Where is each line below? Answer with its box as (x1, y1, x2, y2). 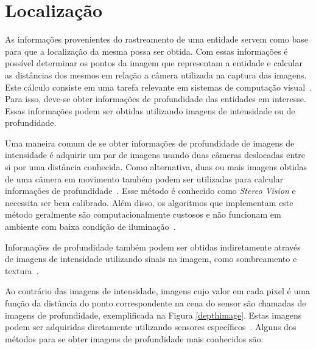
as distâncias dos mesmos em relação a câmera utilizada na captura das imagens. (5, 68, 307, 81)
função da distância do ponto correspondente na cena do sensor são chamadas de (5, 297, 306, 309)
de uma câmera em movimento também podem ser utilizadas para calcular (5, 172, 284, 185)
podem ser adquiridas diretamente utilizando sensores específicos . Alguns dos (5, 320, 297, 333)
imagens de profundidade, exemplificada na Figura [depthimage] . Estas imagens (5, 308, 302, 321)
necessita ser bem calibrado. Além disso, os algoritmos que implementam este (5, 196, 293, 209)
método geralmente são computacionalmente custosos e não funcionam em (5, 208, 281, 221)
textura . (5, 264, 39, 277)
